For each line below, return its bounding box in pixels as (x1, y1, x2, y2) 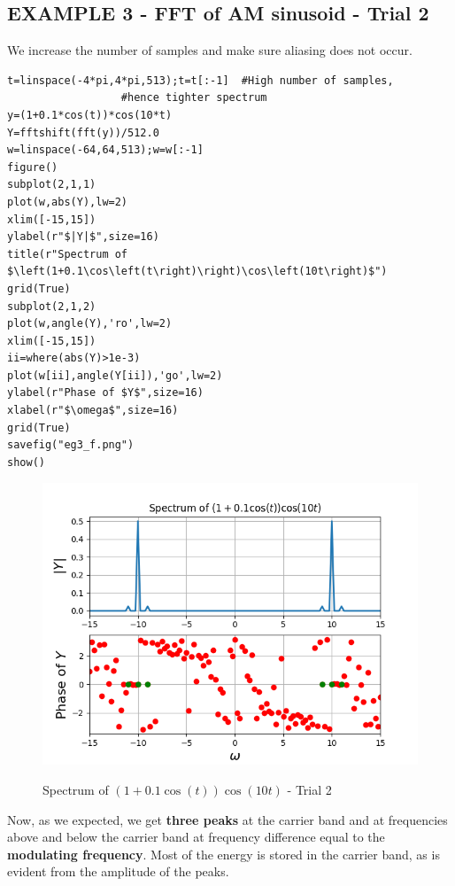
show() (7, 455, 45, 469)
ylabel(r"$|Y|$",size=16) (7, 230, 159, 244)
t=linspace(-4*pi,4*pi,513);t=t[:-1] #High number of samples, (7, 74, 394, 87)
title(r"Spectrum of (7, 247, 128, 260)
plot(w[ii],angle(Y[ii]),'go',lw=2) (7, 369, 223, 382)
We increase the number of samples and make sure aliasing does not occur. (7, 41, 413, 59)
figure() (7, 160, 58, 174)
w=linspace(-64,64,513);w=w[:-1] (7, 144, 204, 157)
